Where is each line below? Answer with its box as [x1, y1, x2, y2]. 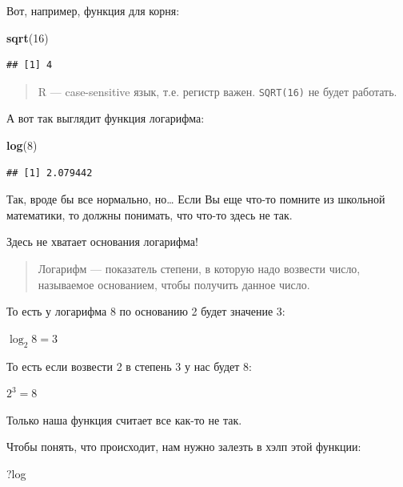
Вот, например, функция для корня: [6, 2, 180, 18]
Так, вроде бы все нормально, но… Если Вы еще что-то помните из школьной [6, 191, 385, 207]
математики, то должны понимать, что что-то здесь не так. [6, 206, 293, 223]
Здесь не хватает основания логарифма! [6, 233, 198, 250]
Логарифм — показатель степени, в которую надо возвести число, [38, 260, 361, 276]
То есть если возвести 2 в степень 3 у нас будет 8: [6, 357, 252, 374]
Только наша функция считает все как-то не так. [6, 411, 242, 428]
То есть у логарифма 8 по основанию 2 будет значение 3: [6, 303, 285, 320]
